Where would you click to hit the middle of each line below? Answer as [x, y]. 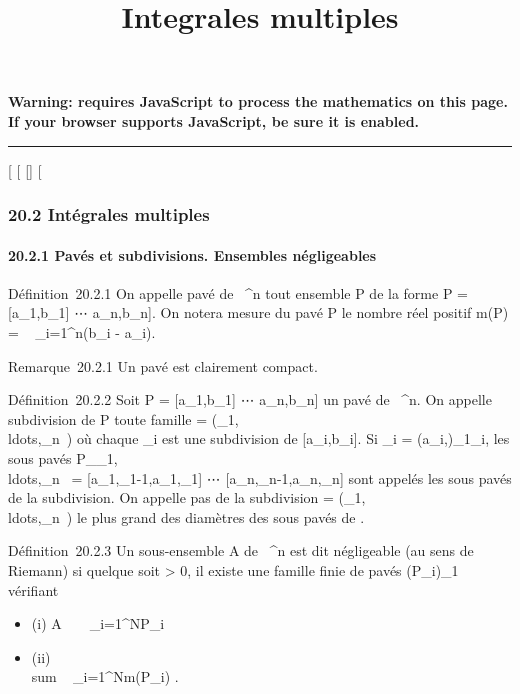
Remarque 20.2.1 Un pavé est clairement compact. [163, 365]
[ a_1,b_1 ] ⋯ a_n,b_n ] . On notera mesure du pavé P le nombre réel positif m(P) [258, 312]
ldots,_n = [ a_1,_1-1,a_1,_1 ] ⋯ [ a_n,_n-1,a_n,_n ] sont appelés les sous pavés [260, 477]
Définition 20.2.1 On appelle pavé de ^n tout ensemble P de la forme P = [238, 292]
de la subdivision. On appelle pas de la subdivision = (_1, [187, 497]
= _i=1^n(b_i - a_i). [82, 331]
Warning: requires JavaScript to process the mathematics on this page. [258, 101]
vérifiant [33, 589]
